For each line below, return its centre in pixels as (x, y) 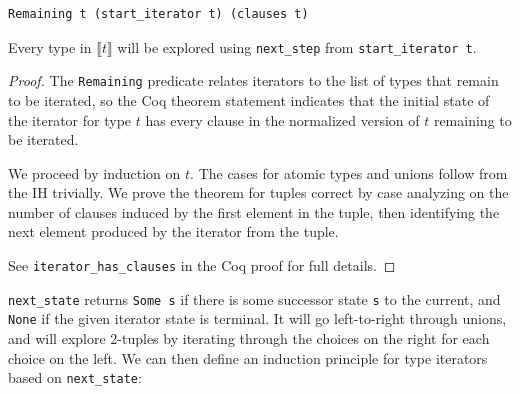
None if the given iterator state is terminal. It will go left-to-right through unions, (257, 318)
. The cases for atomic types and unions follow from (349, 172)
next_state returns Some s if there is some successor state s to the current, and (254, 298)
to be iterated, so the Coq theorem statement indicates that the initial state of (249, 99)
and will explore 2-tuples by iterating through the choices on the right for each (249, 338)
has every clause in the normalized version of (282, 119)
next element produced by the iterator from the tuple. (173, 231)
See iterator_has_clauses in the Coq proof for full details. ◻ (202, 265)
